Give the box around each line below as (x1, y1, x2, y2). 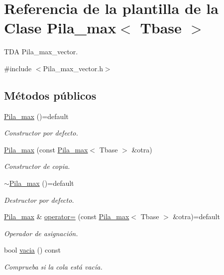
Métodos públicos (4, 87, 97, 103)
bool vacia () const (4, 245, 61, 255)
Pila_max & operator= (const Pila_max (4, 211, 129, 222)
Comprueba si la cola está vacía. (4, 262, 103, 272)
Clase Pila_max (4, 17, 116, 38)
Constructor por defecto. (4, 128, 78, 138)
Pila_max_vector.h (43, 63, 103, 73)
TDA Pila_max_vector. (4, 46, 78, 57)
